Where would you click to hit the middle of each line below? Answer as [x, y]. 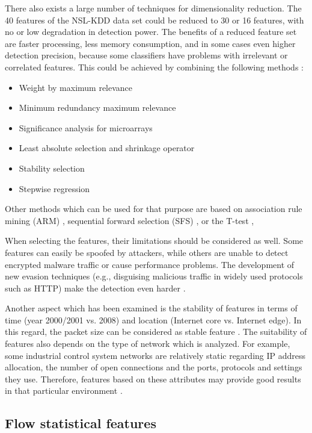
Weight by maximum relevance [76, 87]
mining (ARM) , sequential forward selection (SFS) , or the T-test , [130, 220]
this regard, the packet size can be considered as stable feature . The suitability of [156, 332]
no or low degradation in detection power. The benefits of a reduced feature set [151, 32]
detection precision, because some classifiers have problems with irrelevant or [146, 55]
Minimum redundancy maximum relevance [97, 107]
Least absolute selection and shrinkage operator [107, 148]
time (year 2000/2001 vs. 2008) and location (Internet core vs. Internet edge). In [153, 319]
